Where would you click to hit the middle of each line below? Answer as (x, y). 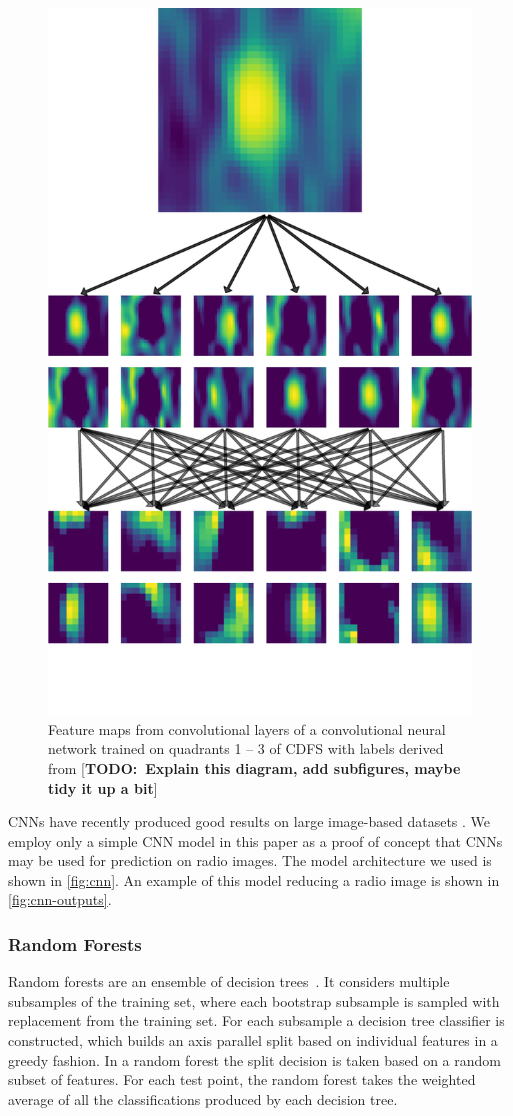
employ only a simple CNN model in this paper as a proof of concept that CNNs (255, 840)
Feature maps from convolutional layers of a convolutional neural (247, 728)
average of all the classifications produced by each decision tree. (203, 1098)
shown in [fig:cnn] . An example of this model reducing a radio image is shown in (254, 879)
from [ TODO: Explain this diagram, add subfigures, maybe (254, 767)
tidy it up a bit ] (103, 787)
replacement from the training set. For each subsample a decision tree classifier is (256, 1020)
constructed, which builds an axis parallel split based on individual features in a (253, 1040)
